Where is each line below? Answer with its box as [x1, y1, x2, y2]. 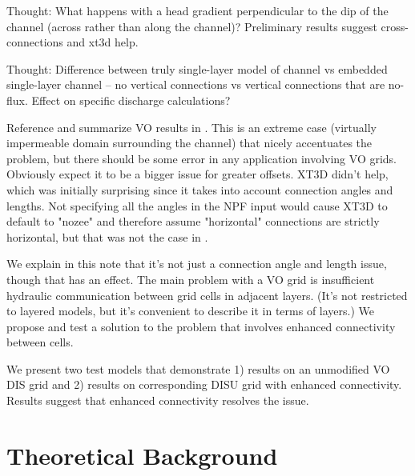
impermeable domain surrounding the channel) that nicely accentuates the [6, 134, 373, 151]
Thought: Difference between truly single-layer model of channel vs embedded [6, 60, 388, 77]
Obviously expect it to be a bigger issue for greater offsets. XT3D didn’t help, [6, 166, 389, 182]
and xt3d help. [66, 34, 139, 50]
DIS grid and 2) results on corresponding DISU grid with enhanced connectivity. [6, 376, 402, 393]
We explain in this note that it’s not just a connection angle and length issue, [6, 255, 387, 272]
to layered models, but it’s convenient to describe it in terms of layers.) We [6, 302, 375, 319]
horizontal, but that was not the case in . [6, 228, 208, 245]
